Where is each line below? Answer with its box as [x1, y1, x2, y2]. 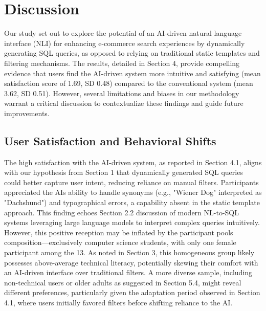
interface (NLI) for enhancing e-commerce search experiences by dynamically [4, 37, 245, 48]
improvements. [4, 107, 50, 118]
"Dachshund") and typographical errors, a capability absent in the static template [4, 197, 260, 208]
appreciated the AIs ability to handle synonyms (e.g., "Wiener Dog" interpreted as [4, 187, 262, 197]
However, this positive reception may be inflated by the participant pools [4, 227, 233, 237]
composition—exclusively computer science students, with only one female [4, 237, 236, 248]
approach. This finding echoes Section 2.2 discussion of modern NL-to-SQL [4, 207, 239, 217]
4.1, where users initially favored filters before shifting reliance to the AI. [4, 297, 233, 307]
